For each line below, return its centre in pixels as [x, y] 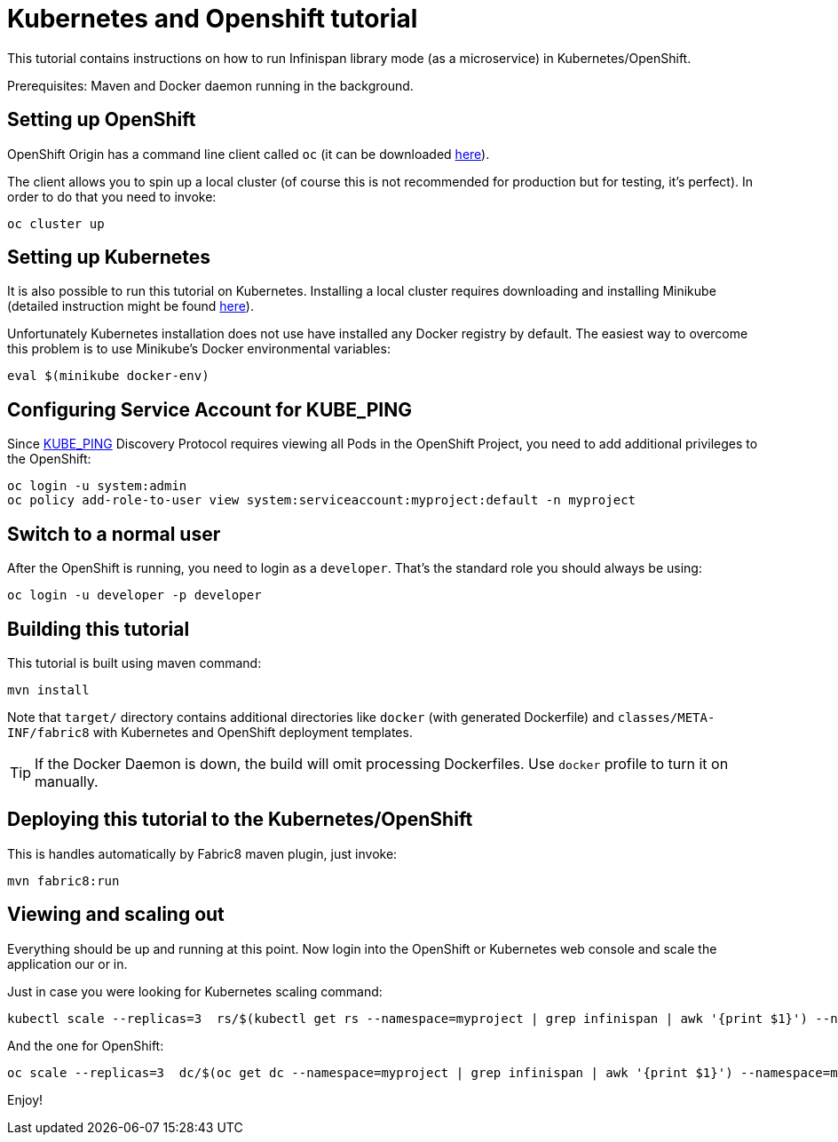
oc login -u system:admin [97, 486]
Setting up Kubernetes [109, 258]
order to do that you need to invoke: [112, 196]
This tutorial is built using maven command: [134, 662]
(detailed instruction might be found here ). [130, 306]
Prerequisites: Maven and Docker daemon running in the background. [210, 85]
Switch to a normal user [114, 534]
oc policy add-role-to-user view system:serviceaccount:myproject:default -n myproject [322, 500]
